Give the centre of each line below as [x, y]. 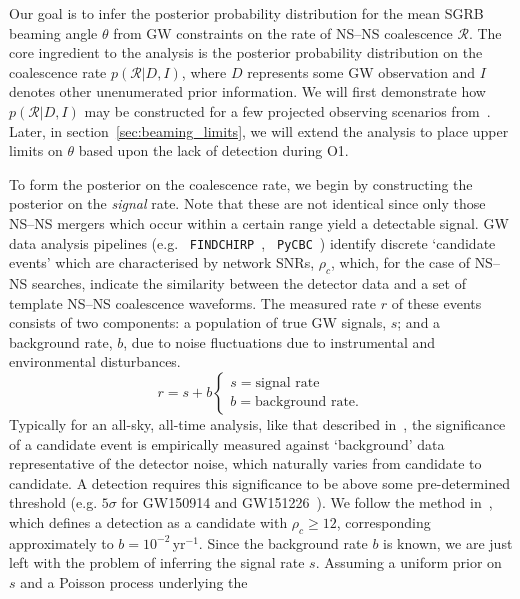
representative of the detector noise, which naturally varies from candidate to [245, 463]
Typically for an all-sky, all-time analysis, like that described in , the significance [257, 423]
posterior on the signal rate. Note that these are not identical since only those [247, 203]
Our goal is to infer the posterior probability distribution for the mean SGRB [246, 13]
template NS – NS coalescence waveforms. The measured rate [193, 302]
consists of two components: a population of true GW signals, [198, 322]
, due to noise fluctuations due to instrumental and [279, 341]
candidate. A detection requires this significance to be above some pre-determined [259, 482]
